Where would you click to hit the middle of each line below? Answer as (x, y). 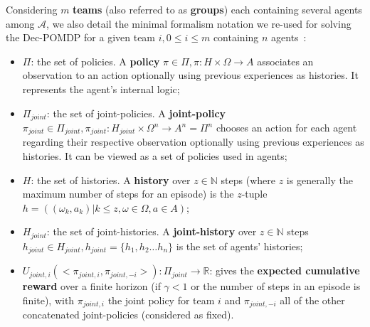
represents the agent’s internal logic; (101, 89)
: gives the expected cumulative (285, 270)
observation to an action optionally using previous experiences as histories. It (190, 75)
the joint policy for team (161, 300)
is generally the (319, 179)
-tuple (254, 194)
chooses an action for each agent (286, 128)
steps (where (248, 179)
